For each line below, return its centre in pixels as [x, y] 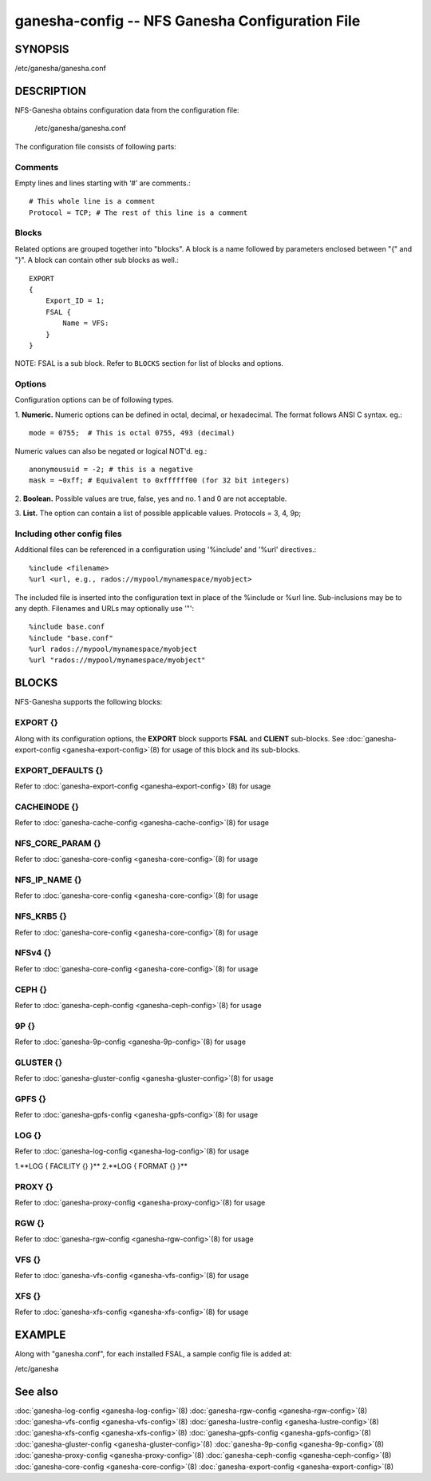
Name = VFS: [86, 323]
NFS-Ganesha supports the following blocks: [89, 702]
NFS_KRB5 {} [41, 916]
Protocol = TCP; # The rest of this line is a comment [138, 212]
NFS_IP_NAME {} [48, 880]
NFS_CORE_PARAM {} [58, 843]
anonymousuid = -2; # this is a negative [111, 470]
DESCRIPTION [51, 91]
